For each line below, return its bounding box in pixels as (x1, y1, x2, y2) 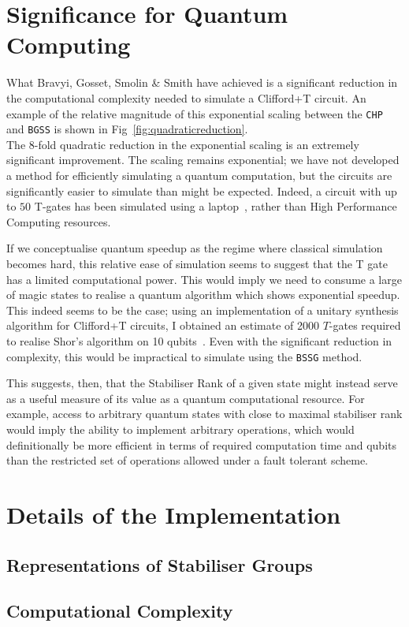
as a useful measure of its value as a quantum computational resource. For (6, 390, 365, 406)
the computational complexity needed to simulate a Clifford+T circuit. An (6, 89, 366, 106)
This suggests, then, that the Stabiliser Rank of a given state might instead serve (6, 375, 398, 391)
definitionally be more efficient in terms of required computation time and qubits (6, 436, 396, 453)
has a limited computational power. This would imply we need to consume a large (6, 271, 402, 287)
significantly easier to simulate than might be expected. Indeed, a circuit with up (6, 182, 397, 199)
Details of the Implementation (6, 498, 341, 530)
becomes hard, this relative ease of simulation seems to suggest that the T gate (6, 255, 388, 271)
